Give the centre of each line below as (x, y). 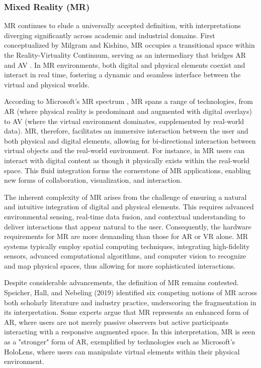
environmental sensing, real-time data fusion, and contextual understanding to (125, 216)
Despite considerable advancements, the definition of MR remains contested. (121, 282)
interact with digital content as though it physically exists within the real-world (127, 160)
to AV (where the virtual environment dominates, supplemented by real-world (124, 121)
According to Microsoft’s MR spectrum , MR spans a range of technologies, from (128, 101)
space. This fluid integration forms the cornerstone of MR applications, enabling (127, 170)
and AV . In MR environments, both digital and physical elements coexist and (125, 65)
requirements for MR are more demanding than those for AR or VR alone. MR (126, 236)
